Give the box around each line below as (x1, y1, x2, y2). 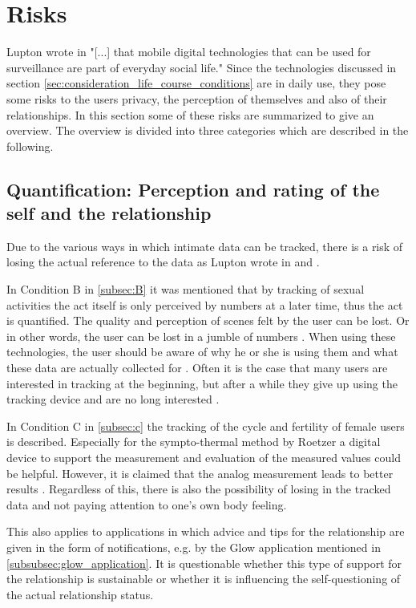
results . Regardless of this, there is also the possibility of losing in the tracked (6, 480, 391, 497)
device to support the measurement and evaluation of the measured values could (6, 449, 401, 465)
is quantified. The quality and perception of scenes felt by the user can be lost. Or (6, 312, 410, 329)
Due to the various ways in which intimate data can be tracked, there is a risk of (6, 237, 403, 254)
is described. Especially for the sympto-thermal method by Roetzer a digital (6, 433, 381, 450)
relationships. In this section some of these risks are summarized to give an (6, 106, 374, 123)
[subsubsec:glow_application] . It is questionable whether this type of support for (6, 554, 402, 571)
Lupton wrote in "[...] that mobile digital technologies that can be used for (6, 43, 371, 60)
